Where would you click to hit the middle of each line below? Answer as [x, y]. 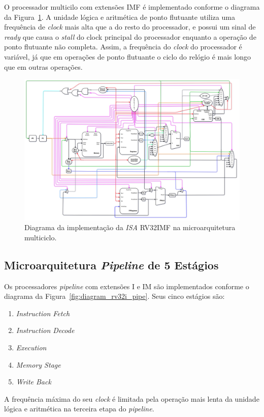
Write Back [34, 382]
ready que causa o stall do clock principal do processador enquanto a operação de [130, 36]
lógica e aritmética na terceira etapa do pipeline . [79, 409]
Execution [31, 347]
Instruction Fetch [43, 313]
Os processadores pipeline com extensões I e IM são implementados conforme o [127, 286]
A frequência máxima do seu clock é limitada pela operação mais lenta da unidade [132, 398]
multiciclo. [41, 237]
